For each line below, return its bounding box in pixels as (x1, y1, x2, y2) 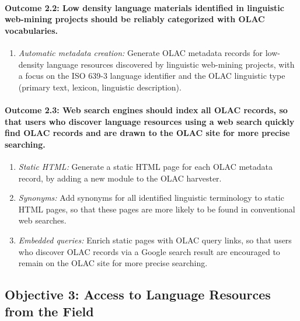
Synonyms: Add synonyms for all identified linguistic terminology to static (18, 191, 284, 204)
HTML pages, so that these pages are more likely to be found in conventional (18, 203, 295, 215)
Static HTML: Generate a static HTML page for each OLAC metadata (18, 160, 273, 172)
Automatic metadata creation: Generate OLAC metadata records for (18, 46, 263, 58)
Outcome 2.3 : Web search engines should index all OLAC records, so (5, 103, 288, 116)
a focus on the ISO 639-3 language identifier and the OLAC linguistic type (18, 69, 285, 82)
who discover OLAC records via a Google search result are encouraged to (18, 245, 280, 257)
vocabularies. (5, 24, 58, 36)
